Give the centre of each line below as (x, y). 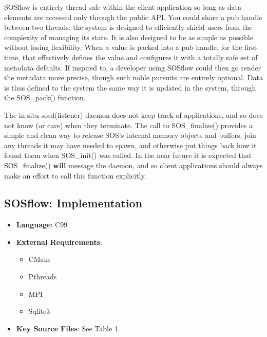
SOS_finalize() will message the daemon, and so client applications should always (133, 165)
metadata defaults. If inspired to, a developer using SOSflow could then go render (133, 67)
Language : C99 (42, 225)
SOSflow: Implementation (73, 203)
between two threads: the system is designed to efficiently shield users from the (128, 27)
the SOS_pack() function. (45, 97)
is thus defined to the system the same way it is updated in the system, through (130, 87)
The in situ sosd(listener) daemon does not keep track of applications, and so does (133, 114)
